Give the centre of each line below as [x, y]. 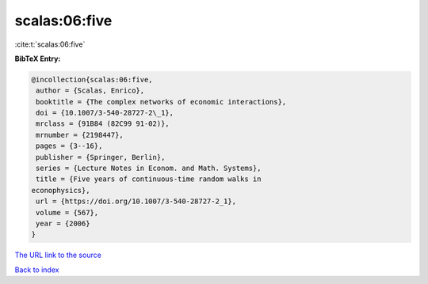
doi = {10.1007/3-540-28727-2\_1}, [105, 113]
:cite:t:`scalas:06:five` [50, 44]
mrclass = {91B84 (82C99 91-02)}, [103, 124]
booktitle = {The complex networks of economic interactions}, [161, 102]
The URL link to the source [58, 255]
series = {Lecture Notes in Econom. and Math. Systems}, [149, 169]
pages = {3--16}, [69, 146]
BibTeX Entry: [38, 59]
